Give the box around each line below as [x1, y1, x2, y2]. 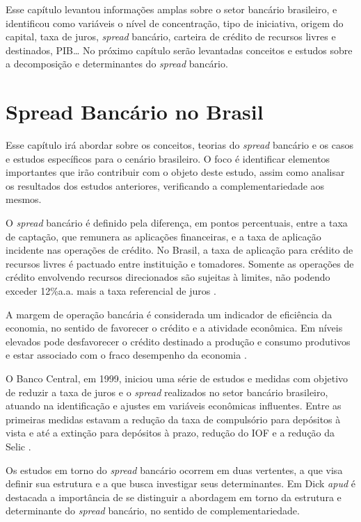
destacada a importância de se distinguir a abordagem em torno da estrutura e [6, 489, 342, 504]
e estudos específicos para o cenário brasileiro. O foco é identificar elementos [6, 151, 330, 165]
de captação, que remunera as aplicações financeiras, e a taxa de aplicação [6, 229, 321, 243]
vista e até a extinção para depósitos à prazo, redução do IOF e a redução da [6, 425, 335, 440]
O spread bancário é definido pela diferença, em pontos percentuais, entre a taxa [6, 215, 348, 230]
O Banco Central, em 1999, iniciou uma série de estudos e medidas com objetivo [6, 371, 348, 385]
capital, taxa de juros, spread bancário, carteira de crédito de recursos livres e [6, 29, 336, 44]
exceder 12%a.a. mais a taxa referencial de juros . [6, 284, 216, 298]
